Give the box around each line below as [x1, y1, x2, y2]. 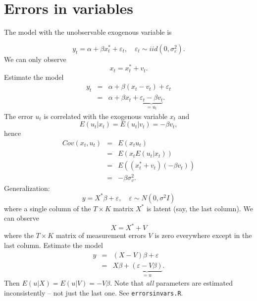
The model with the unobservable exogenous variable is [4, 27, 172, 37]
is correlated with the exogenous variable [44, 111, 168, 121]
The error [4, 111, 33, 121]
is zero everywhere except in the [154, 230, 252, 241]
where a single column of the [4, 203, 91, 213]
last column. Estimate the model [4, 240, 103, 250]
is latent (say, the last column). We [146, 203, 253, 213]
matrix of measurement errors [55, 230, 146, 241]
